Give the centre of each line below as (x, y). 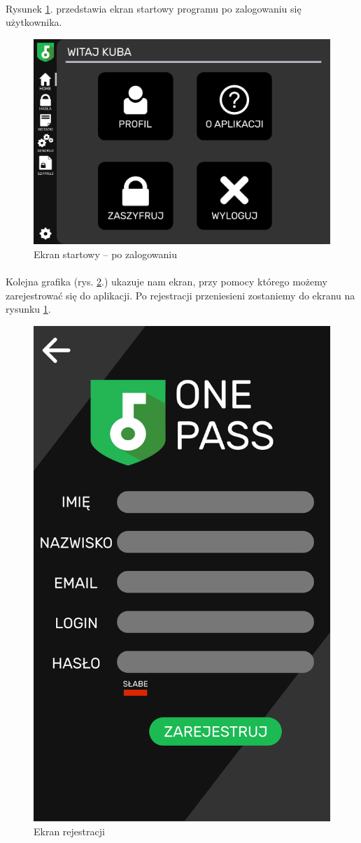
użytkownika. (34, 22)
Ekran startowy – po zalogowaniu (105, 254)
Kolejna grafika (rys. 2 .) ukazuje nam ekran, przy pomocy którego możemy (167, 282)
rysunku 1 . (28, 309)
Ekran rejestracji (69, 831)
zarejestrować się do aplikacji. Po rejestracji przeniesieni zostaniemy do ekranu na (180, 295)
